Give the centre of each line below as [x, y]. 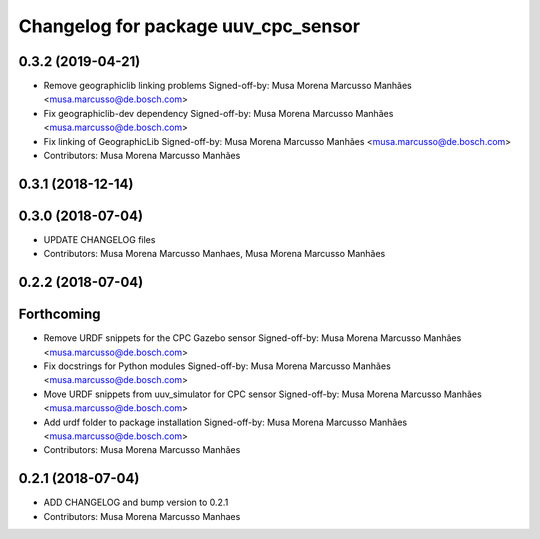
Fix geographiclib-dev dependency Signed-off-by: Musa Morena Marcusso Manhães [218, 113]
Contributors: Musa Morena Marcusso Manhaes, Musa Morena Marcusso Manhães [214, 254]
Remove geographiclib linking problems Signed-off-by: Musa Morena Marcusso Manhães [227, 86]
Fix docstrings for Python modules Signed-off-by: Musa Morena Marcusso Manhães [217, 366]
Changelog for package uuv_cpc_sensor [189, 26]
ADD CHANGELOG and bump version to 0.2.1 [136, 502]
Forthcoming [59, 314]
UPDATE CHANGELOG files [99, 239]
